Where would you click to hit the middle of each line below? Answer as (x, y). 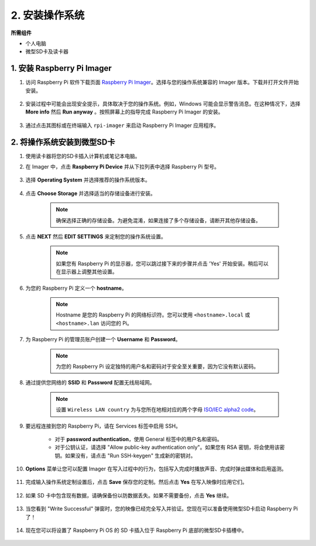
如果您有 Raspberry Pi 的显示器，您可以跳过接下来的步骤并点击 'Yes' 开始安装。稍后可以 (162, 263)
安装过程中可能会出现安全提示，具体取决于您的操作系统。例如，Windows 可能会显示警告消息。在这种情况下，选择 (163, 104)
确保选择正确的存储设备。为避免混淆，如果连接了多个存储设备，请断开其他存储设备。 (158, 220)
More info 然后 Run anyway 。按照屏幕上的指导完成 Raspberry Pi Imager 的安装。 (124, 112)
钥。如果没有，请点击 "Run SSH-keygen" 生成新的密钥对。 (125, 455)
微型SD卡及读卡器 (47, 51)
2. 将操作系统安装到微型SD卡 (63, 142)
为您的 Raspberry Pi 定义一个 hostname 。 (76, 288)
